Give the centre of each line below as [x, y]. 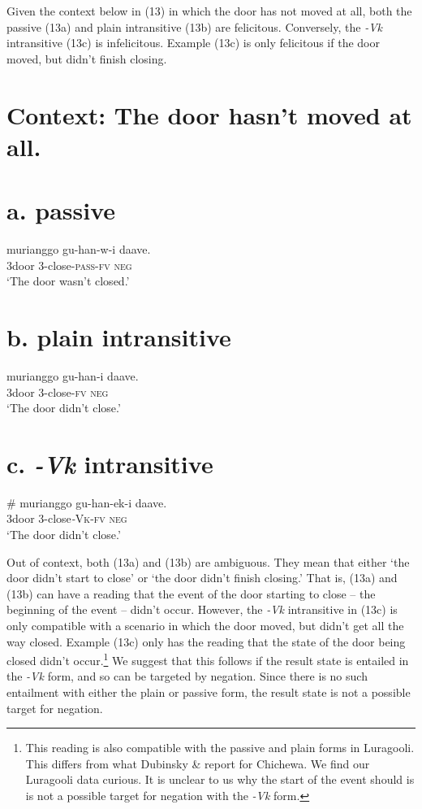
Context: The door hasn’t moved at [209, 114]
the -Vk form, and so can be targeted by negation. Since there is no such [187, 676]
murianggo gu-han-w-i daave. [79, 249]
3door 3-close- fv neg [58, 391]
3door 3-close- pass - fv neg [69, 265]
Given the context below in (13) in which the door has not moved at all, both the [209, 11]
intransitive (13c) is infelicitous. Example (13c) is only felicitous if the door [193, 43]
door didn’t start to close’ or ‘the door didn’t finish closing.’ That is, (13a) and [202, 578]
